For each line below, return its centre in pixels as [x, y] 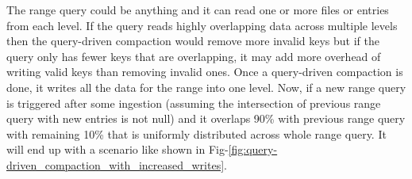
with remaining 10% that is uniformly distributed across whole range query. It [196, 133]
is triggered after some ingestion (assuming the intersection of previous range [194, 103]
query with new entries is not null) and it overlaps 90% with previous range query [206, 118]
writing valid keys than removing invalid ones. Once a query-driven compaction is [205, 72]
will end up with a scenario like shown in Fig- [117, 149]
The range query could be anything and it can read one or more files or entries [198, 10]
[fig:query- [253, 149]
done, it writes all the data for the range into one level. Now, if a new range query [206, 87]
